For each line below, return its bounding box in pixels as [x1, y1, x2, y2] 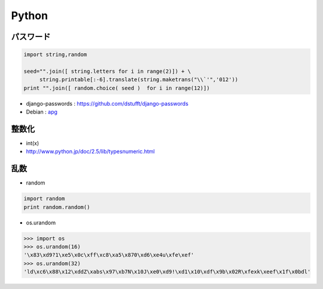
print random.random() [23, 204, 90, 210]
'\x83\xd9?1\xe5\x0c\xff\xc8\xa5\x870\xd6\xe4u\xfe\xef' [23, 251, 194, 259]
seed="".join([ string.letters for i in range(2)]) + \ [23, 67, 191, 75]
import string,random [23, 51, 87, 58]
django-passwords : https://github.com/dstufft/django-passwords [26, 100, 188, 107]
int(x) [26, 140, 39, 146]
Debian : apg [26, 108, 58, 116]
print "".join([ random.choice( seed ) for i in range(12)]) [23, 84, 210, 91]
